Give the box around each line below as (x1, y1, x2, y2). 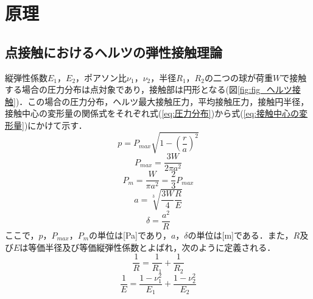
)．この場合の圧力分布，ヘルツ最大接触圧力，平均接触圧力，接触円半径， (15, 95, 309, 107)
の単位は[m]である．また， (188, 228, 294, 241)
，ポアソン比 (76, 71, 127, 84)
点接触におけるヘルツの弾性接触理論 (5, 42, 222, 61)
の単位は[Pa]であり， (89, 228, 171, 241)
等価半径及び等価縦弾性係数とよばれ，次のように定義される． (28, 240, 276, 253)
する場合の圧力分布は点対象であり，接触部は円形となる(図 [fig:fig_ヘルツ (5, 83, 292, 96)
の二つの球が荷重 (204, 71, 273, 84)
